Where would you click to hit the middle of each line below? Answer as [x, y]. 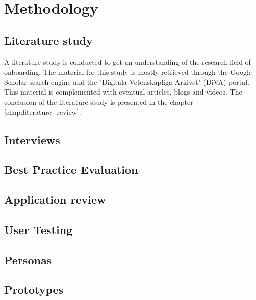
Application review [55, 200]
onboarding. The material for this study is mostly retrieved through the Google [128, 72]
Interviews [32, 139]
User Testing [39, 229]
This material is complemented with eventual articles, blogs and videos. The [123, 92]
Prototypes [34, 290]
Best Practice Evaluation [71, 169]
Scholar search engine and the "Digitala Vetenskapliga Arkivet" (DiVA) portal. [127, 82]
